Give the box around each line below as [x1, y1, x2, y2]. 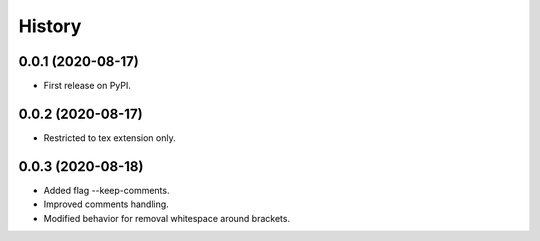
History [18, 15, 82, 37]
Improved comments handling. [43, 198, 169, 210]
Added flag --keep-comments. [43, 184, 170, 196]
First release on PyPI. [43, 80, 132, 92]
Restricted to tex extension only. [43, 131, 176, 144]
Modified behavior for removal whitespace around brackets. [43, 212, 290, 224]
